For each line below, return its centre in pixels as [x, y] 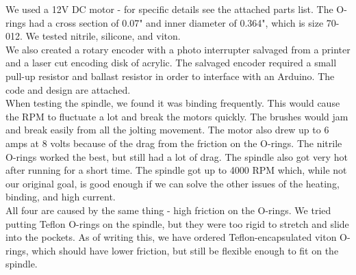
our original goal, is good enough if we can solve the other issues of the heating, [173, 183]
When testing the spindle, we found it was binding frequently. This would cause [173, 103]
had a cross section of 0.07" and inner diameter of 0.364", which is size [176, 22]
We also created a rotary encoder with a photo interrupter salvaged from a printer [178, 49]
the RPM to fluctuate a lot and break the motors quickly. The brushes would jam [177, 116]
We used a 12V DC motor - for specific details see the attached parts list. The [169, 9]
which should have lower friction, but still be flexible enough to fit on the [185, 250]
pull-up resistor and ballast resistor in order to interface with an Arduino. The [170, 76]
